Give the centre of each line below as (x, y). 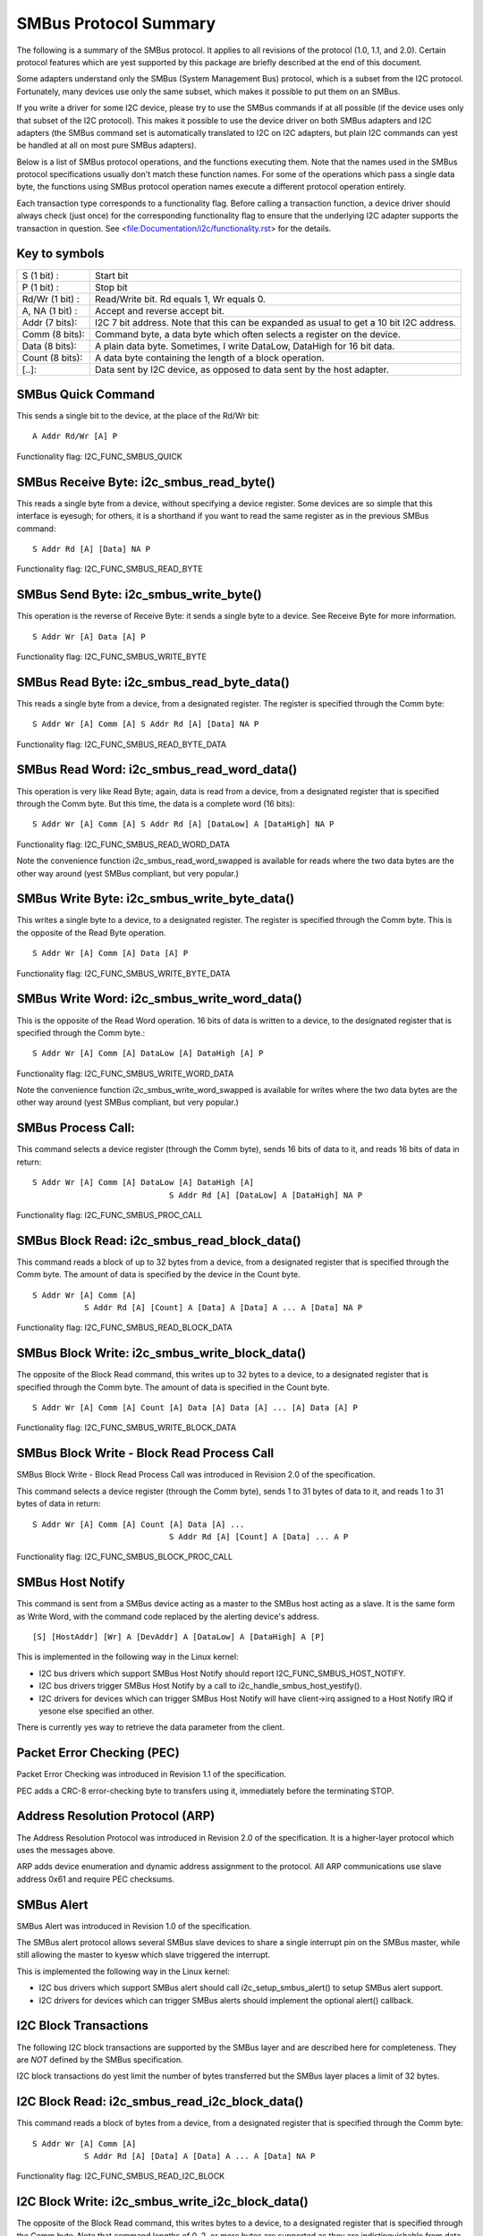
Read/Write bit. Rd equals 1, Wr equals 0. (180, 299)
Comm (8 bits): (53, 334)
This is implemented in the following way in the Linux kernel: (127, 1657)
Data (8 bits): (49, 346)
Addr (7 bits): (50, 322)
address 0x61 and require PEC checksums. (95, 1879)
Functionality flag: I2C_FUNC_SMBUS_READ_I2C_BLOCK (121, 2176)
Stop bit (111, 287)
